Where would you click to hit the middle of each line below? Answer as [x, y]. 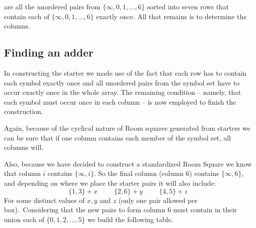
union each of [24, 219]
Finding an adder [49, 52]
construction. [24, 111]
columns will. [24, 147]
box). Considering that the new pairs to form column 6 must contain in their [121, 210]
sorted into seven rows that [188, 6]
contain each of [27, 16]
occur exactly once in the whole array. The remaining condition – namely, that [123, 92]
